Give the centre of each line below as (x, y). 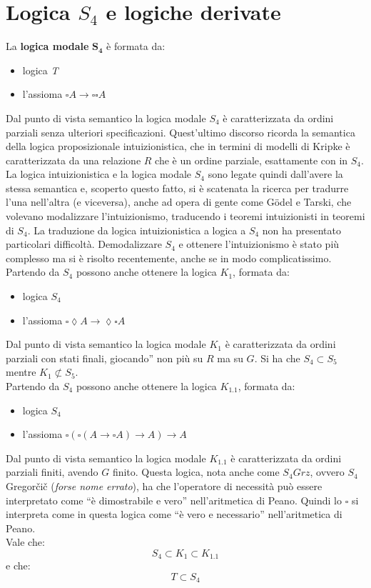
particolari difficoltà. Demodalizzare (84, 244)
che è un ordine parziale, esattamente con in (251, 160)
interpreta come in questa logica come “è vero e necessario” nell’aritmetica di (174, 514)
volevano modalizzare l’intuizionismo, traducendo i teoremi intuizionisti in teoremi (185, 216)
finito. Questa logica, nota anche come (196, 472)
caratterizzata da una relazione (73, 160)
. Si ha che (277, 358)
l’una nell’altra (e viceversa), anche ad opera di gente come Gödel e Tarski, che (179, 202)
